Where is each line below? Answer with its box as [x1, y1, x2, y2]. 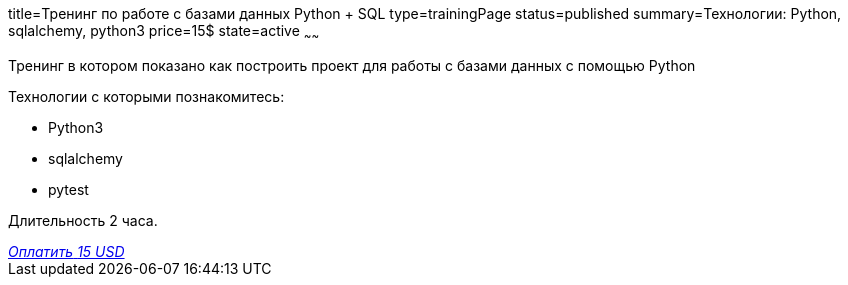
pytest [48, 180, 89, 198]
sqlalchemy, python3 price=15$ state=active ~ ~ [8, 22, 320, 43]
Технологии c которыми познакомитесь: [8, 87, 285, 105]
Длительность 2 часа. [8, 211, 158, 229]
